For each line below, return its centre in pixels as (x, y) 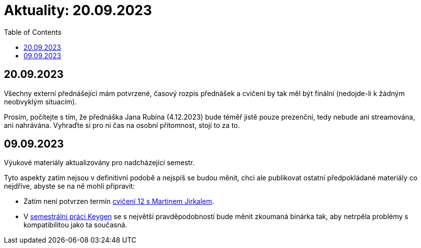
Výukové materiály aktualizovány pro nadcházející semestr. (99, 163)
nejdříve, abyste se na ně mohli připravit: (70, 186)
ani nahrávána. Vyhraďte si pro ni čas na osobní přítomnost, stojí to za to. (122, 125)
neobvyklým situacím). (40, 101)
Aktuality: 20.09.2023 (78, 10)
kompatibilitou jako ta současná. (75, 225)
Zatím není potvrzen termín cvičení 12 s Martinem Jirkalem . (119, 201)
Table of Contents (33, 32)
